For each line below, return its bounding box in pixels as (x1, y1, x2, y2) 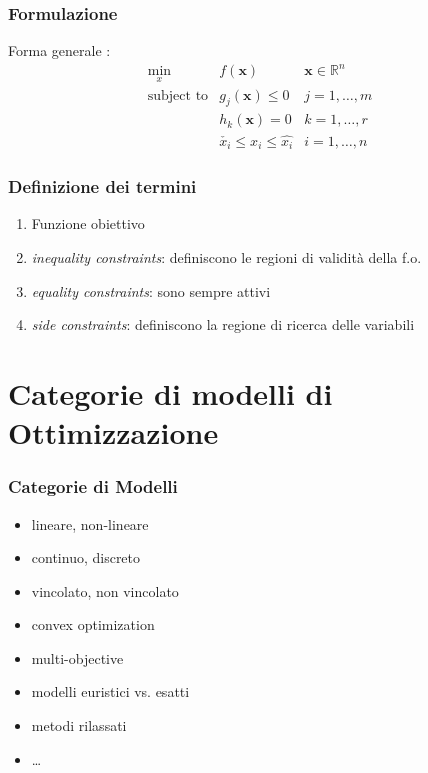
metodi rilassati (31, 715, 127, 736)
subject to (147, 88, 209, 103)
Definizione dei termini (8, 174, 197, 199)
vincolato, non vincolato (31, 580, 179, 601)
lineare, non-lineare (31, 513, 149, 534)
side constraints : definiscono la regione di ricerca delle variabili (31, 314, 415, 335)
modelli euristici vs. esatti (31, 681, 190, 702)
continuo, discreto (31, 547, 141, 568)
